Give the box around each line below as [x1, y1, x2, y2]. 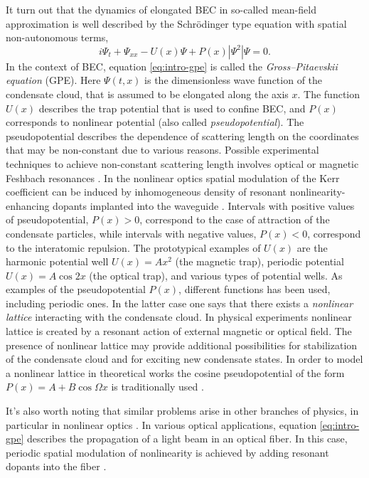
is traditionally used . [111, 379, 204, 394]
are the [296, 240, 328, 255]
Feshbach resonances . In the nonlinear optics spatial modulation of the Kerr [6, 170, 340, 185]
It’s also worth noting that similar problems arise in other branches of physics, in [6, 403, 359, 418]
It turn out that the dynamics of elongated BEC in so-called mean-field [6, 2, 316, 16]
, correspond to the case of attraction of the [139, 212, 330, 227]
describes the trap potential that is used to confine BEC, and [38, 100, 306, 115]
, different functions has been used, [178, 282, 331, 297]
